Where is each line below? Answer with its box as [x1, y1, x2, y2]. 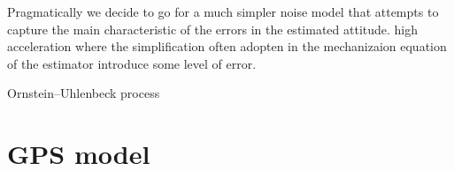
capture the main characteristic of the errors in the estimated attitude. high [7, 19, 419, 38]
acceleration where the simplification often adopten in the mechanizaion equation [7, 37, 447, 56]
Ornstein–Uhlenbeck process [7, 84, 160, 102]
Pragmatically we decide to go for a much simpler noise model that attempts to [7, 3, 439, 20]
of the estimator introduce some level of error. [7, 54, 257, 72]
